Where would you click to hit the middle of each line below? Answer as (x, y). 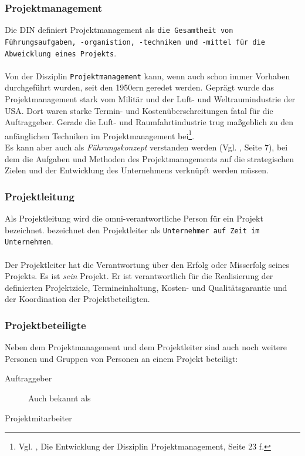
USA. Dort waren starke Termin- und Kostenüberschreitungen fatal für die (139, 110)
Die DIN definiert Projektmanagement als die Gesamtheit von (119, 30)
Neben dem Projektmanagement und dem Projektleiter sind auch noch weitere (146, 347)
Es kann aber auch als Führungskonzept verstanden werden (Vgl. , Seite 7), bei (146, 147)
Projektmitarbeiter (38, 418)
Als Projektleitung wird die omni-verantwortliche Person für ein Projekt (134, 218)
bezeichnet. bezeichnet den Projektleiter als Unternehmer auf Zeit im (132, 229)
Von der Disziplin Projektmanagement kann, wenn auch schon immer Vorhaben (148, 76)
